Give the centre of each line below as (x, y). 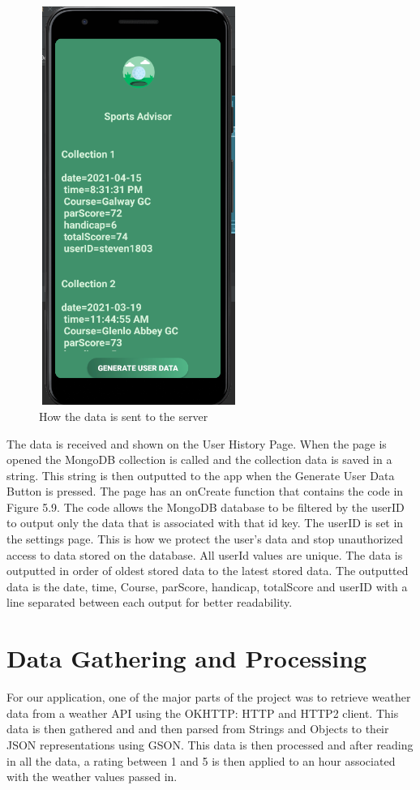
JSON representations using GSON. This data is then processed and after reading (210, 744)
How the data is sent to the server (124, 416)
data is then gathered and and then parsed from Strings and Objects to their (198, 729)
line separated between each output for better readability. (150, 602)
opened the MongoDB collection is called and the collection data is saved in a (199, 459)
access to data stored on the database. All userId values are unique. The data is (205, 554)
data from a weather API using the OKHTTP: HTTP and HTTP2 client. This (203, 713)
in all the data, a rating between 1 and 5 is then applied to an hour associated (201, 760)
